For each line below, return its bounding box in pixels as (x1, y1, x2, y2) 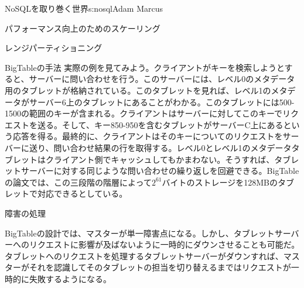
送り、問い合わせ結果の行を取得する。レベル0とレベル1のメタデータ (29, 141, 292, 153)
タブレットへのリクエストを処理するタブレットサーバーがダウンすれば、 (5, 249, 283, 262)
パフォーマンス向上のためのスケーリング (5, 22, 160, 34)
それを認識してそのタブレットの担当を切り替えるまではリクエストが (29, 261, 291, 273)
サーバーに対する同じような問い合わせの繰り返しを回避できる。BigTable (21, 164, 299, 177)
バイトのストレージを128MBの (162, 176, 278, 188)
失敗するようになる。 (29, 272, 111, 284)
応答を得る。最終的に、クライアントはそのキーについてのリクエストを (12, 130, 283, 142)
